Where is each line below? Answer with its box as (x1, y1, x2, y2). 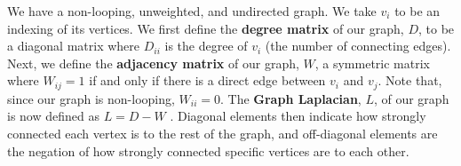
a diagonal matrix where (7, 36, 140, 55)
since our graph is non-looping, (7, 89, 175, 107)
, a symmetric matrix (314, 53, 430, 72)
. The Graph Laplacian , (219, 89, 362, 107)
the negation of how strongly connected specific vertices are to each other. (7, 141, 409, 160)
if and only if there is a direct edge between (89, 71, 326, 90)
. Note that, (378, 71, 442, 90)
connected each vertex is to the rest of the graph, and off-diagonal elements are (7, 124, 438, 143)
